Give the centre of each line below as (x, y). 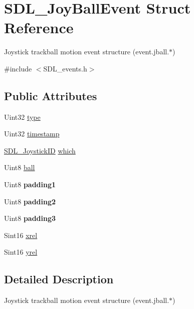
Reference (39, 27)
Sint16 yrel (21, 252)
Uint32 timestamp (32, 134)
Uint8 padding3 (30, 218)
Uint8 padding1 (30, 184)
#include (18, 68)
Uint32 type (22, 117)
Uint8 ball (20, 167)
